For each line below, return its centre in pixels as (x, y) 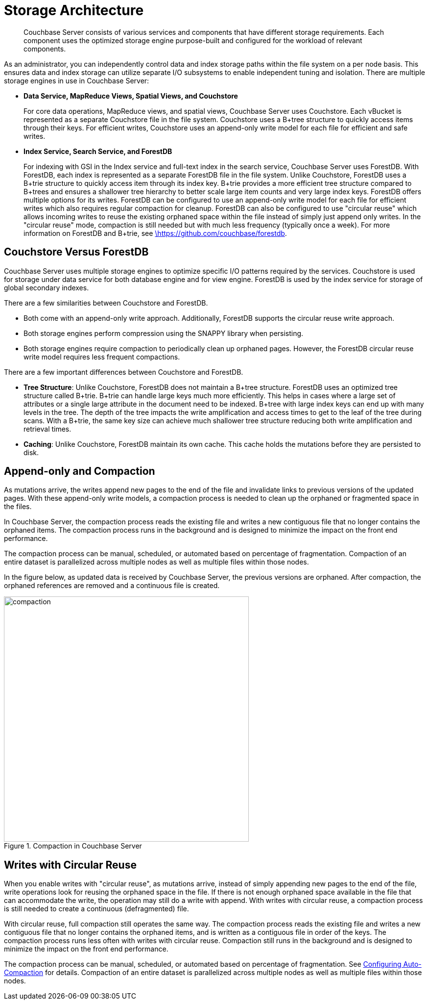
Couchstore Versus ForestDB (76, 252)
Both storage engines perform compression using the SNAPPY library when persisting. (164, 333)
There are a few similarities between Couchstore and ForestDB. (106, 303)
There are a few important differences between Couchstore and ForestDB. (124, 372)
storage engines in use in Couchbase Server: (77, 80)
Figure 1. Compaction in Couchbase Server (73, 846)
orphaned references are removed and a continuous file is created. (112, 586)
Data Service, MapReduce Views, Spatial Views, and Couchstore (131, 96)
